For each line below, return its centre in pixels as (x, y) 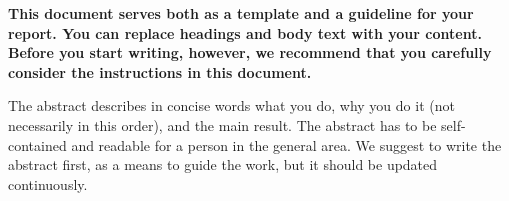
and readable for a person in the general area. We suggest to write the (286, 144)
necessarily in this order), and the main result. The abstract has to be (222, 124)
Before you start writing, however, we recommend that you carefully (250, 52)
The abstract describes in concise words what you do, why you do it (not (231, 105)
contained (37, 144)
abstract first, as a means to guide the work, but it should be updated (223, 164)
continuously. (48, 183)
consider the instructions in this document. (160, 71)
